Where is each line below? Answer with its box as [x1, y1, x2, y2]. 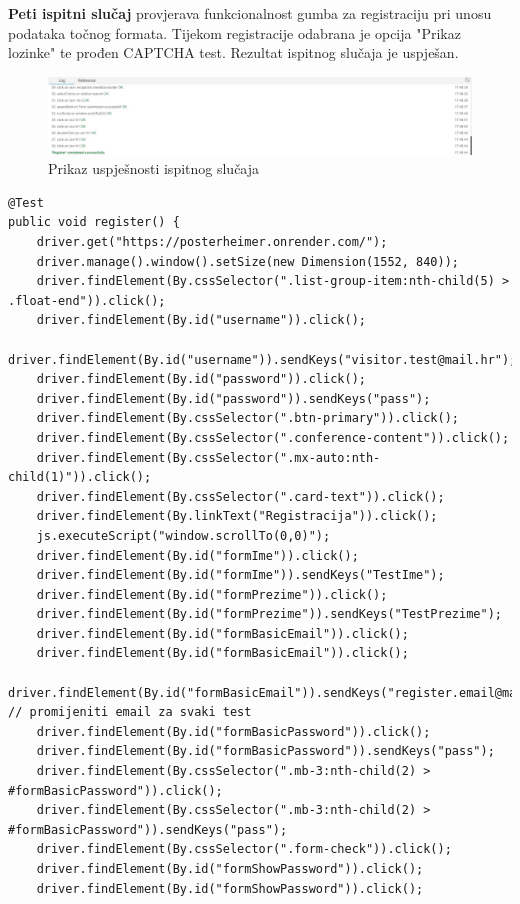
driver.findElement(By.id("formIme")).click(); [36, 548, 359, 563]
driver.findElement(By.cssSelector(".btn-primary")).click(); [36, 411, 460, 426]
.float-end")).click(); [8, 293, 166, 308]
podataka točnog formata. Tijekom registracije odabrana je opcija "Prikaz [8, 22, 461, 43]
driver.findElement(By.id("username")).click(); [36, 313, 366, 328]
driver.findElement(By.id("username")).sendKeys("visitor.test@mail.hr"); [8, 352, 517, 367]
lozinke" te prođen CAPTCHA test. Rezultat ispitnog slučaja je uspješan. [8, 42, 459, 63]
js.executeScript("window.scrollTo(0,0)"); [36, 528, 331, 543]
